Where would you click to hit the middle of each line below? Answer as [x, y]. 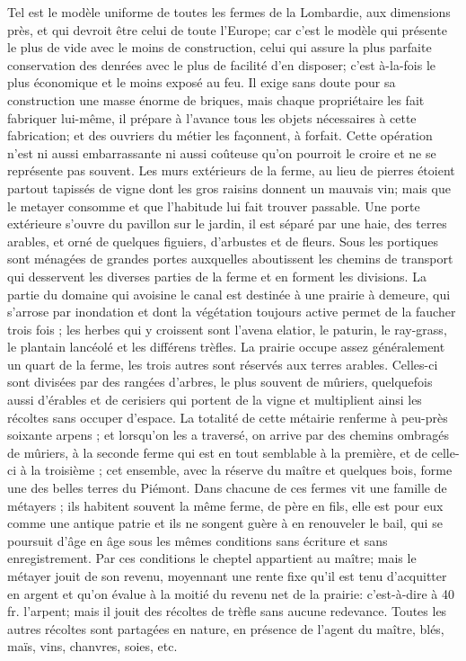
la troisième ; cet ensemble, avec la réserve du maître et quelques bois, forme [242, 470]
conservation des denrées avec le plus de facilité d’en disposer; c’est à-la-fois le [222, 64]
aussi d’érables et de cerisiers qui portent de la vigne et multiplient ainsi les [215, 400]
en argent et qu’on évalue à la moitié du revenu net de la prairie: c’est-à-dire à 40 [231, 593]
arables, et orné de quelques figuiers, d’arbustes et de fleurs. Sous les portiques [223, 241]
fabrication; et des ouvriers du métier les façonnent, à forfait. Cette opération [220, 135]
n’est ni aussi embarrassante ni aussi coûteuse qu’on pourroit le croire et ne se [222, 152]
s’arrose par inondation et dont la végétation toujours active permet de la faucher [232, 312]
